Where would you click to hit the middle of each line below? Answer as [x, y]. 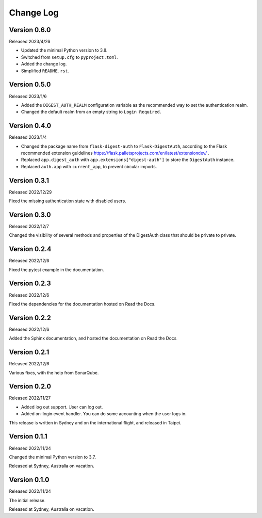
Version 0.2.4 [30, 249]
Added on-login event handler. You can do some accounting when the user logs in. [104, 414]
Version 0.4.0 [30, 126]
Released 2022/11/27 [30, 398]
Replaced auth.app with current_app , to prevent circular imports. [89, 166]
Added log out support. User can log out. [62, 407]
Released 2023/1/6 [28, 96]
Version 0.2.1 [29, 352]
